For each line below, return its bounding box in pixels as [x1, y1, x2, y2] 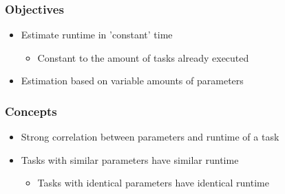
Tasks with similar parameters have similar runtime [21, 152, 239, 167]
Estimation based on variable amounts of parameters [21, 73, 244, 88]
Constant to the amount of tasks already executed [37, 50, 249, 64]
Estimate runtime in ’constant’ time [21, 27, 173, 42]
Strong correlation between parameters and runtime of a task [21, 130, 279, 144]
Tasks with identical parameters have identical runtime [37, 175, 269, 190]
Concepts [5, 102, 57, 119]
